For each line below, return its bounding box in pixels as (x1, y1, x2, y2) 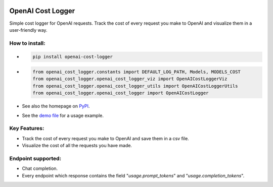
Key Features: (9, 125, 44, 132)
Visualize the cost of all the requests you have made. (22, 143, 132, 149)
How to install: (9, 39, 45, 46)
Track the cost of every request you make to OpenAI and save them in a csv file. (22, 135, 189, 141)
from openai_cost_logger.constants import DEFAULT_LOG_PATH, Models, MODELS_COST (32, 69, 241, 75)
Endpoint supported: (9, 155, 62, 162)
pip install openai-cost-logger (32, 54, 113, 60)
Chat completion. (22, 165, 58, 171)
